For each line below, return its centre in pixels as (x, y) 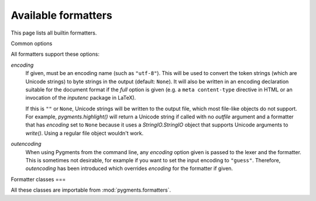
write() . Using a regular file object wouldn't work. (85, 133)
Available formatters (61, 15)
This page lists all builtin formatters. (54, 33)
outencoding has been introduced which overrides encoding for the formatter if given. (129, 168)
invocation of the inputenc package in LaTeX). (81, 98)
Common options (32, 43)
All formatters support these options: (55, 54)
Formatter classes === (38, 179)
